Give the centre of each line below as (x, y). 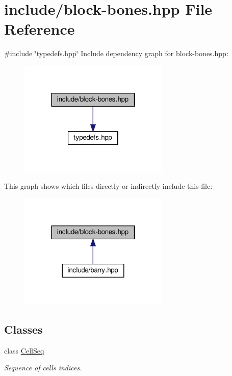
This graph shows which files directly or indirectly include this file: (108, 186)
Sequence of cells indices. (43, 368)
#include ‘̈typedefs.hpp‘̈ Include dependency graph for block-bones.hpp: (116, 53)
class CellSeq (24, 350)
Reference (40, 29)
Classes (23, 329)
